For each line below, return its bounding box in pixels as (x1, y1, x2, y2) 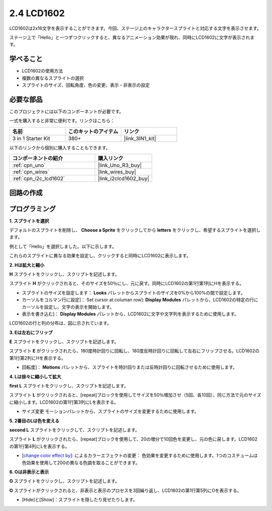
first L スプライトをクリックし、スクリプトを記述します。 (9, 383, 128, 389)
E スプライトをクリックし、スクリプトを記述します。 (9, 338, 119, 345)
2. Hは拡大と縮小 (9, 262, 45, 268)
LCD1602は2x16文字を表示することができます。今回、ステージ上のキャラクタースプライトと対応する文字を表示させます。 (9, 25, 261, 31)
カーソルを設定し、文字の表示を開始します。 (22, 304, 114, 310)
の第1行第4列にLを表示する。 (9, 443, 70, 449)
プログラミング (9, 204, 56, 213)
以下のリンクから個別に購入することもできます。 (9, 144, 111, 151)
